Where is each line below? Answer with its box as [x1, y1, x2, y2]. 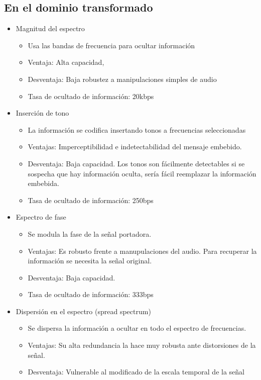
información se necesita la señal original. [28, 255, 152, 266]
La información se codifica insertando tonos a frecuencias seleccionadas [28, 124, 246, 135]
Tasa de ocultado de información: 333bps [28, 289, 154, 300]
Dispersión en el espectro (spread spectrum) [16, 306, 151, 316]
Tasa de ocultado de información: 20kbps [28, 90, 154, 101]
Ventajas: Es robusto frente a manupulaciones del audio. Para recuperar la [28, 245, 257, 256]
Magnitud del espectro [16, 23, 85, 34]
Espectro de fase [16, 212, 66, 222]
